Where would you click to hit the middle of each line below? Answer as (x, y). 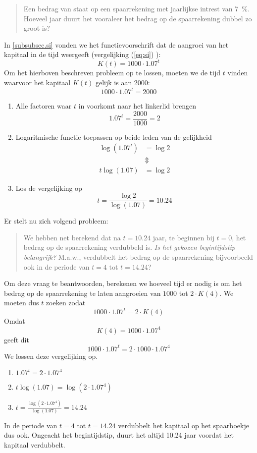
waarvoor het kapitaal (37, 83)
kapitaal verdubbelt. (35, 445)
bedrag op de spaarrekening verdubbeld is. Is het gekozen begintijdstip (129, 247)
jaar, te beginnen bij (183, 237)
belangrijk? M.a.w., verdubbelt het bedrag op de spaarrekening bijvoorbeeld (138, 256)
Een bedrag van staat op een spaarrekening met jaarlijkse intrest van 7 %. (136, 8)
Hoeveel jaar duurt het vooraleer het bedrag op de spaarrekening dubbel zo (138, 18)
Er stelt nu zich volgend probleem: (56, 221)
